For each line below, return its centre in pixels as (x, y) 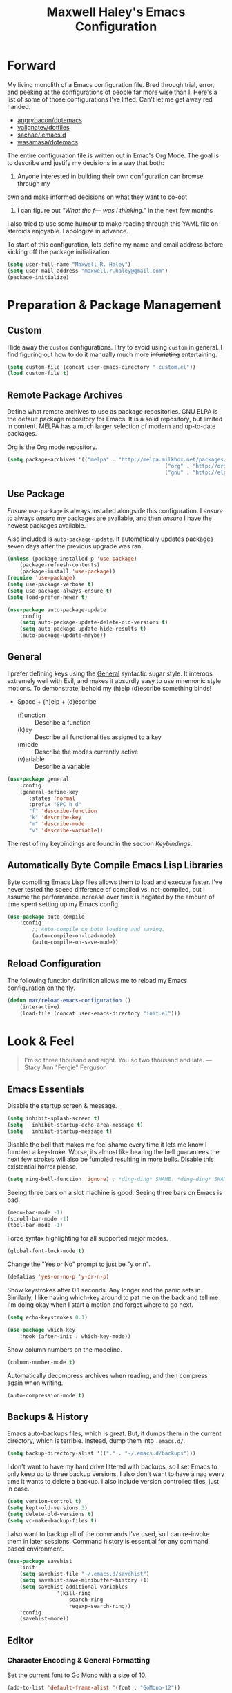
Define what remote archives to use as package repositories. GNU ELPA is (113, 412)
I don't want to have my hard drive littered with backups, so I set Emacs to (112, 1467)
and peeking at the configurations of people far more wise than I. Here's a (112, 92)
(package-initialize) (38, 277)
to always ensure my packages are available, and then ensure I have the (109, 518)
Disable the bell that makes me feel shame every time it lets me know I (107, 1145)
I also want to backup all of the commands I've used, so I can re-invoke (108, 1533)
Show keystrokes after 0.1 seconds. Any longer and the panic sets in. (105, 1290)
